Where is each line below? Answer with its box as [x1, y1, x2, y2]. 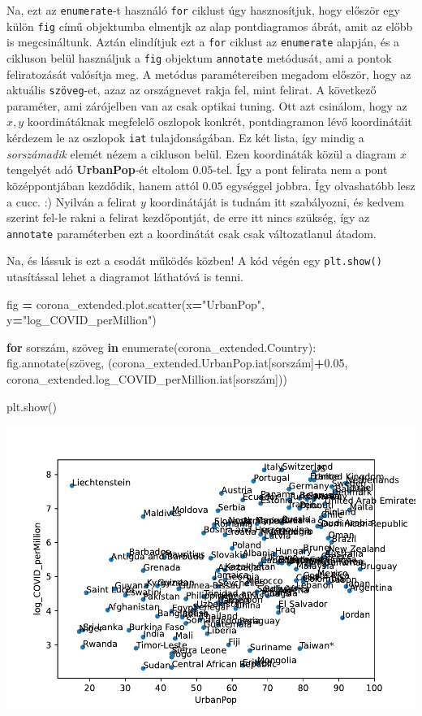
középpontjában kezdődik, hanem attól [6, 176, 199, 193]
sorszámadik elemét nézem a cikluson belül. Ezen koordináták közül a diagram [6, 145, 397, 162]
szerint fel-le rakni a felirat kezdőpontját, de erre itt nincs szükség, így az [6, 209, 370, 226]
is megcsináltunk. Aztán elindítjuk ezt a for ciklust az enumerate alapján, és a [6, 33, 400, 50]
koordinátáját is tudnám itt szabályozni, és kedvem [149, 193, 404, 210]
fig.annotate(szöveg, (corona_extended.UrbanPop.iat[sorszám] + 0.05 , [6, 354, 348, 371]
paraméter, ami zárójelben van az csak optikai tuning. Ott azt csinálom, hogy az [6, 97, 407, 114]
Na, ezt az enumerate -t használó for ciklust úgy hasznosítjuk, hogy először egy [6, 2, 400, 18]
